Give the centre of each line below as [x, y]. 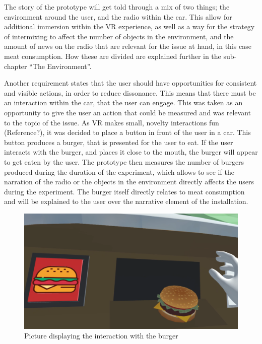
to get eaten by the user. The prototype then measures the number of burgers [124, 161]
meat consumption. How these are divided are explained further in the [113, 56]
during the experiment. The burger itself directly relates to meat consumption [124, 191]
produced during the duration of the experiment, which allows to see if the [119, 171]
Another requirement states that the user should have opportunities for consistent [130, 83]
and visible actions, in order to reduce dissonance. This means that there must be [130, 92]
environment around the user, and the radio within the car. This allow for [118, 16]
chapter [16, 66]
